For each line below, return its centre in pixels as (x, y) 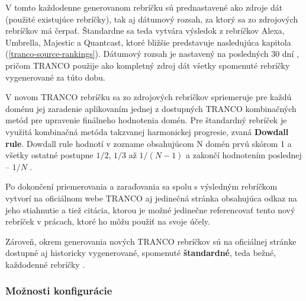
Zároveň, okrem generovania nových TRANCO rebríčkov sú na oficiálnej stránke (151, 241)
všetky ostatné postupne (49, 155)
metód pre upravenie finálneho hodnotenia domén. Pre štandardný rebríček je (146, 120)
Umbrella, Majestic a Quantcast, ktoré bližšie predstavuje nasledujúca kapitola (148, 42)
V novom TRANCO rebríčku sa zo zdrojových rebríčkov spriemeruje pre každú (149, 97)
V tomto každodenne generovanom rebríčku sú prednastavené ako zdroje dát (144, 7)
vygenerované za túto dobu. (55, 77)
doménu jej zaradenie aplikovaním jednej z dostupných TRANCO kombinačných (151, 108)
